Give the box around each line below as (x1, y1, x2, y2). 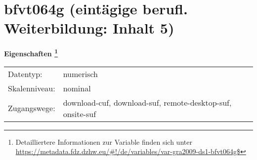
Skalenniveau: (8, 82, 55, 94)
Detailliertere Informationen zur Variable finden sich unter (15, 136, 192, 147)
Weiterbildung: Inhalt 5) (4, 18, 174, 38)
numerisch (63, 68, 98, 80)
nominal (63, 82, 91, 94)
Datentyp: (8, 68, 43, 80)
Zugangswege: (8, 102, 55, 114)
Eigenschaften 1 (4, 47, 58, 58)
